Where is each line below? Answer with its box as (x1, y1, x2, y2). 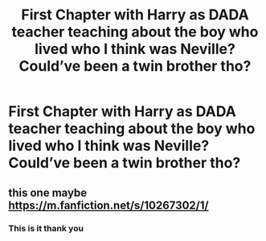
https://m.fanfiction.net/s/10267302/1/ (8, 198, 209, 212)
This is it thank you (8, 222, 84, 234)
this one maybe (8, 185, 88, 199)
